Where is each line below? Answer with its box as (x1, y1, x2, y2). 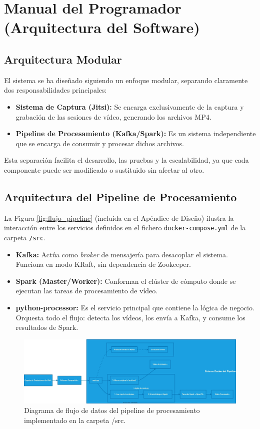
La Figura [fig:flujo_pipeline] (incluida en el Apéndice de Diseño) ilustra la (4, 212, 234, 223)
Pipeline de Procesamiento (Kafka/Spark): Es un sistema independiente (15, 128, 256, 139)
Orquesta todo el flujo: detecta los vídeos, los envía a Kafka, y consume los (15, 312, 245, 322)
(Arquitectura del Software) (4, 17, 200, 38)
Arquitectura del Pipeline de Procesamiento (4, 189, 237, 204)
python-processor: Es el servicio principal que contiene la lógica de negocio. (15, 302, 254, 312)
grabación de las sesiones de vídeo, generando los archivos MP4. (15, 111, 211, 122)
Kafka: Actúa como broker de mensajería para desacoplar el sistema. (15, 249, 228, 259)
